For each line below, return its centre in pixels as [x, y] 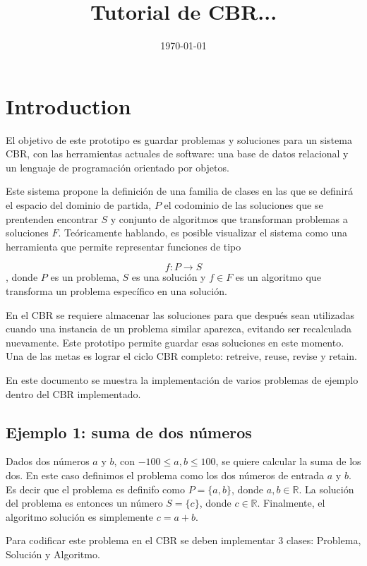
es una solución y [169, 277]
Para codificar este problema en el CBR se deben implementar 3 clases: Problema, [183, 540]
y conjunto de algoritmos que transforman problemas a [229, 218]
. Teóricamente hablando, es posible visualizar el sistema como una [203, 233]
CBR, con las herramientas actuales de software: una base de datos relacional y [177, 153]
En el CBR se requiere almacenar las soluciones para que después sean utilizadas [180, 314]
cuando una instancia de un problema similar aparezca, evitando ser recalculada [179, 329]
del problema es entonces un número [84, 503]
